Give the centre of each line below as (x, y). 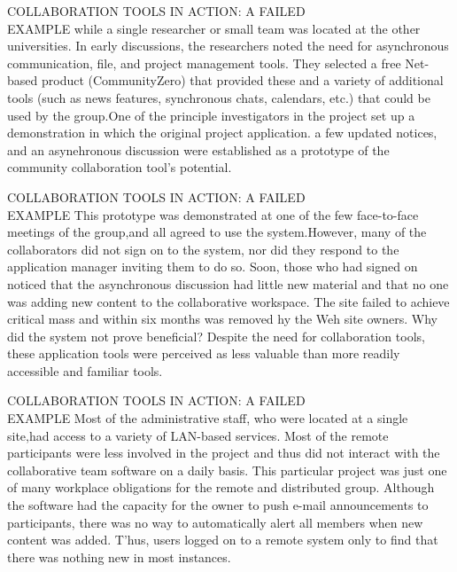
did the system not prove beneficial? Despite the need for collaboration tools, (216, 336)
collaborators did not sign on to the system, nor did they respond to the (203, 249)
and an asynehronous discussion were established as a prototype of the (198, 149)
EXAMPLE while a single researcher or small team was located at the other (214, 28)
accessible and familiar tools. (85, 370)
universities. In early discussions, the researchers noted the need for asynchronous (228, 46)
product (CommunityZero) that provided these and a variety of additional (242, 80)
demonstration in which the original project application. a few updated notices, (222, 133)
